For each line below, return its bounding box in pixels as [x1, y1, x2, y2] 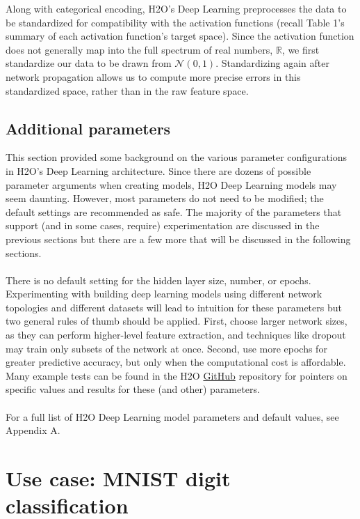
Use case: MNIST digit [6, 464, 231, 493]
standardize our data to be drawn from [6, 56, 172, 70]
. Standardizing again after [215, 56, 329, 70]
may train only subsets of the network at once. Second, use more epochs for [6, 341, 327, 355]
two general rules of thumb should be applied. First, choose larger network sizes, [6, 313, 347, 328]
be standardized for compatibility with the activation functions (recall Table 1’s [6, 15, 345, 29]
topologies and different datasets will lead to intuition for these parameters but [6, 300, 342, 314]
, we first [281, 42, 320, 56]
